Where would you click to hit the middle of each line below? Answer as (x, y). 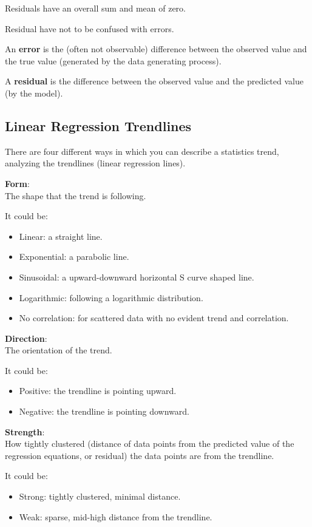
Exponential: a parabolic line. (74, 257)
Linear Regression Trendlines (98, 125)
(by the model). (34, 93)
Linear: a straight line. (61, 236)
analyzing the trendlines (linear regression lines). (95, 163)
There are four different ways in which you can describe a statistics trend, (142, 151)
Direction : (26, 338)
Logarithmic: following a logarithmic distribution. (111, 297)
